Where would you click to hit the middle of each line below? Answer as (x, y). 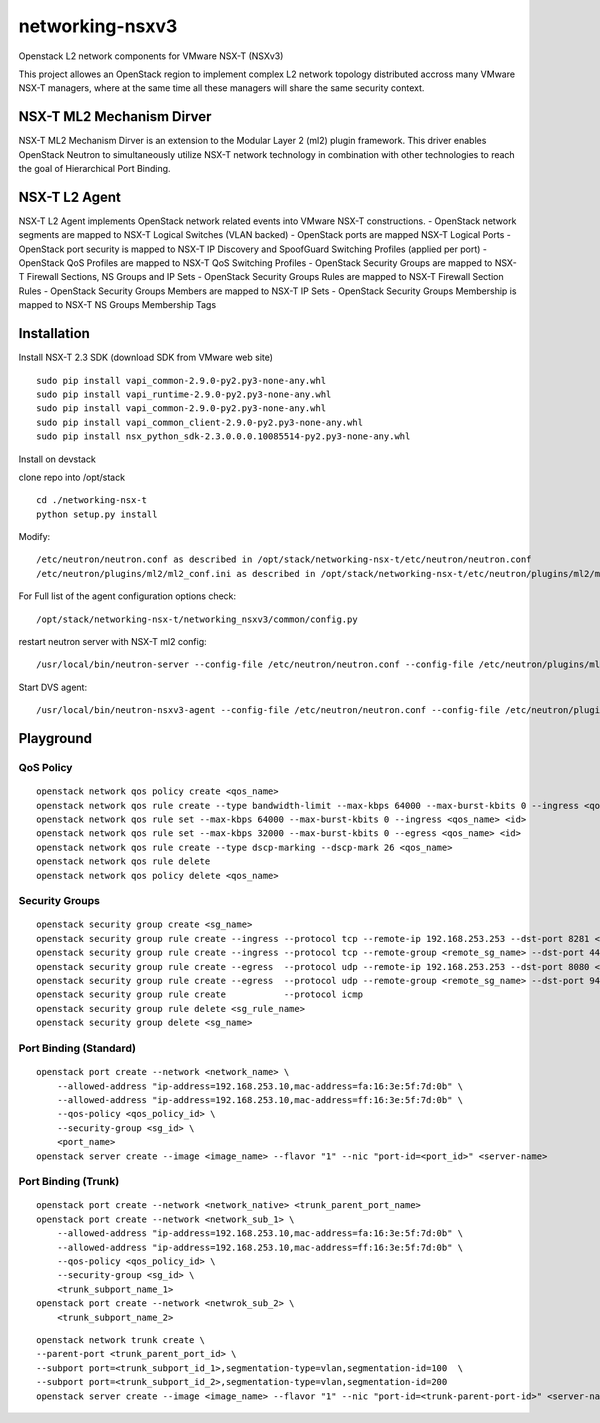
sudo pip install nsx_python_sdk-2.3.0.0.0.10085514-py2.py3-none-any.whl (223, 436)
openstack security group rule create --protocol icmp (200, 994)
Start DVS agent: (53, 687)
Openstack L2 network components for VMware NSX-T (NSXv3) (151, 56)
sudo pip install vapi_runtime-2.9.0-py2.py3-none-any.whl (184, 394)
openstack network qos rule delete (123, 861)
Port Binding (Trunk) (69, 1182)
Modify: (34, 537)
